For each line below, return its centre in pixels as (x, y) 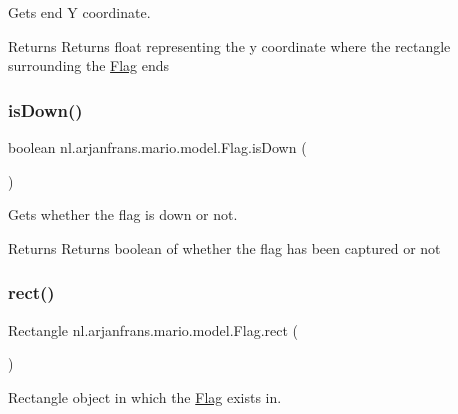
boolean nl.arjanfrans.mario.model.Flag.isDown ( (157, 147)
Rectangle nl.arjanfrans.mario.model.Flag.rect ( (153, 329)
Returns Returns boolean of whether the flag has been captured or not (224, 247)
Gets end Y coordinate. (79, 12)
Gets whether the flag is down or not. (123, 214)
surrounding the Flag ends (89, 65)
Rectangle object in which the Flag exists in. (145, 396)
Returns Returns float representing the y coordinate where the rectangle (229, 45)
